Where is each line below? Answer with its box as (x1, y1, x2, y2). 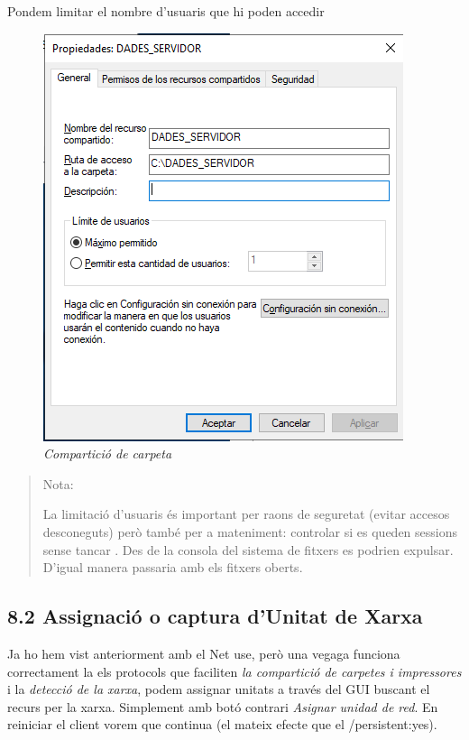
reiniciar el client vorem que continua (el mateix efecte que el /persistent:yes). (7, 715, 437, 734)
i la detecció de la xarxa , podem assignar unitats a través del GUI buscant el (7, 680, 430, 698)
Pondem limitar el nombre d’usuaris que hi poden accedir (7, 2, 325, 20)
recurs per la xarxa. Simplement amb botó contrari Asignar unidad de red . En (7, 697, 438, 716)
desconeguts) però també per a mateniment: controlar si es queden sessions (42, 522, 458, 541)
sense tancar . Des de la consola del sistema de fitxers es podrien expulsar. (42, 540, 454, 559)
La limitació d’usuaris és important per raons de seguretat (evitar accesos (42, 504, 450, 523)
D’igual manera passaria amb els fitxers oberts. (42, 558, 303, 577)
